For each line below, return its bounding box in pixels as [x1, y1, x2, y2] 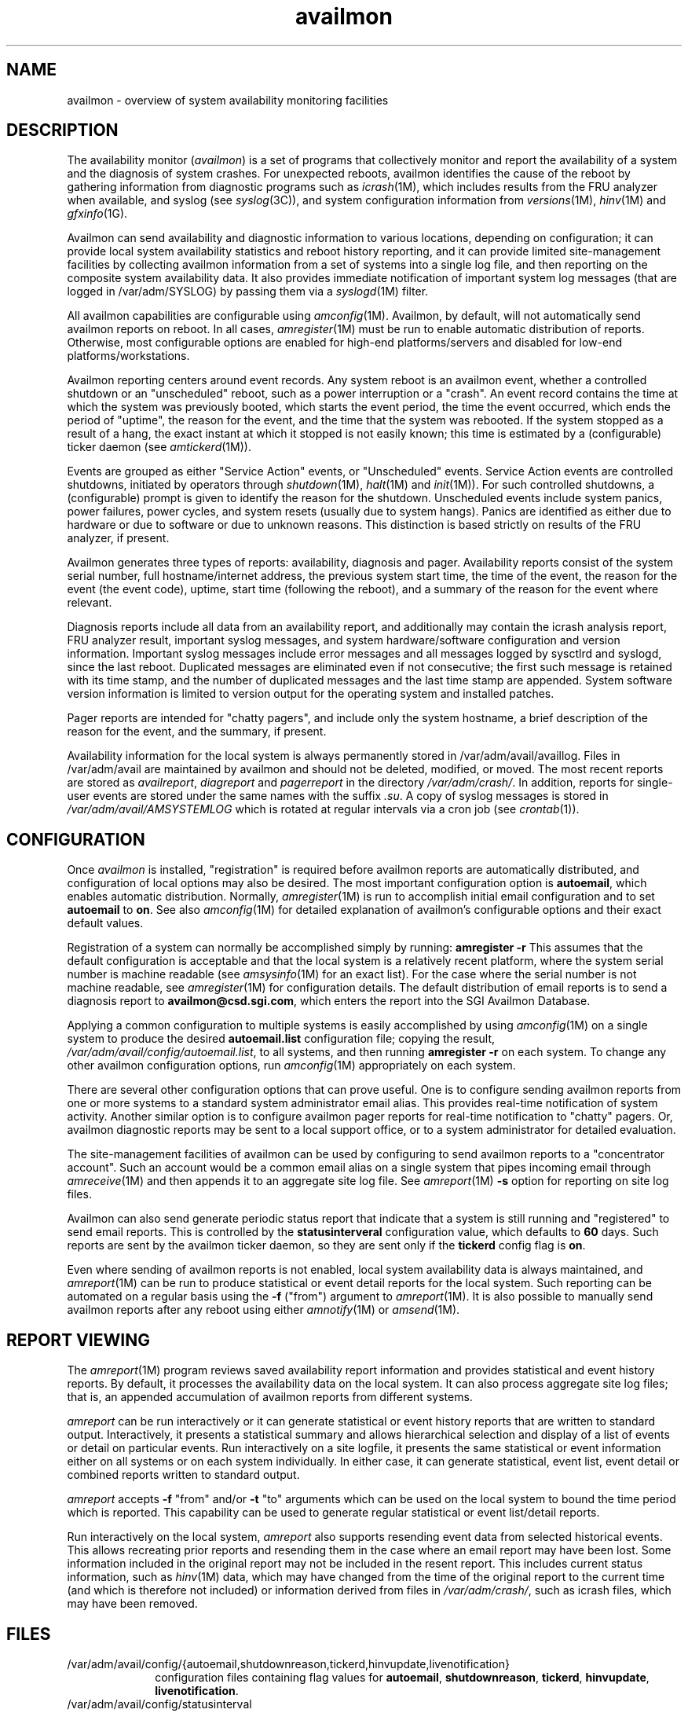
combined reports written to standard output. [67, 1468, 300, 1482]
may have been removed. [67, 1597, 198, 1611]
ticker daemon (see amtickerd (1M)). [67, 440, 251, 454]
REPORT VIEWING [6, 1330, 150, 1350]
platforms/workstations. [67, 349, 190, 363]
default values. [67, 916, 144, 930]
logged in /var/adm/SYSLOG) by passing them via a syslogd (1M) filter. [67, 284, 429, 299]
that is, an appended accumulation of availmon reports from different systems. [67, 1390, 473, 1404]
